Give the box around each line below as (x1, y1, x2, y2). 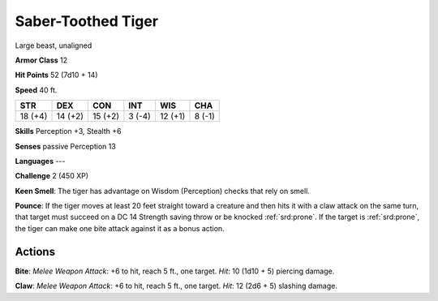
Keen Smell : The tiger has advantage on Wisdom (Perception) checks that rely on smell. (15, 186, 310, 196)
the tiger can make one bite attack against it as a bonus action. (15, 223, 225, 233)
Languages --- (15, 156, 66, 166)
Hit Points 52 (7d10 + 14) (15, 70, 98, 80)
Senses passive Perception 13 (15, 141, 117, 151)
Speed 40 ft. (15, 85, 58, 95)
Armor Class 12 (15, 55, 68, 65)
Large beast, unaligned (15, 41, 92, 50)
